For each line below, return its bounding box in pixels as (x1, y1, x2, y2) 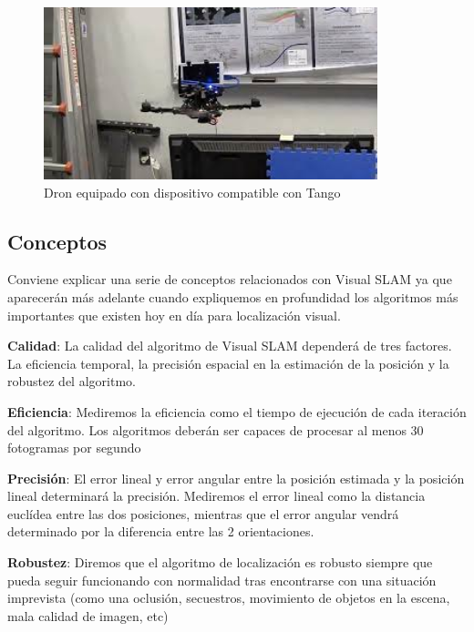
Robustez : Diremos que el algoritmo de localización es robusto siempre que (7, 553, 433, 572)
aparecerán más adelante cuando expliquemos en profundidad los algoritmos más (7, 287, 459, 306)
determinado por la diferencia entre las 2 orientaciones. (7, 522, 314, 541)
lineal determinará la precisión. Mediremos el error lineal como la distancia (7, 486, 426, 505)
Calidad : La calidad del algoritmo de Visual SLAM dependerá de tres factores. (7, 336, 452, 355)
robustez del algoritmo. (7, 372, 136, 391)
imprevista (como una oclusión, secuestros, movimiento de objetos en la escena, (7, 588, 450, 607)
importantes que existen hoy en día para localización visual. (7, 305, 341, 324)
